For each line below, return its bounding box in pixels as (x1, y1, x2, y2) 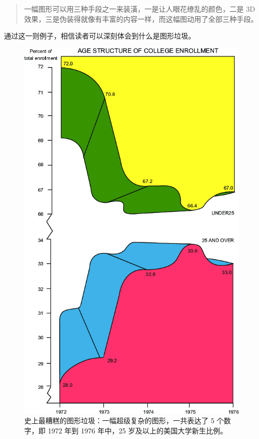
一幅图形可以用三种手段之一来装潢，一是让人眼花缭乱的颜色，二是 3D (24, 4, 255, 14)
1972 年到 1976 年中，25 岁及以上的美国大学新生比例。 (48, 425, 228, 435)
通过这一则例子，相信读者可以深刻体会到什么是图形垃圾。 (4, 30, 195, 41)
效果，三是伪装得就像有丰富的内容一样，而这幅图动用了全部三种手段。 (24, 13, 258, 24)
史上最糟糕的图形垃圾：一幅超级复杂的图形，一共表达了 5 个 (24, 415, 224, 426)
